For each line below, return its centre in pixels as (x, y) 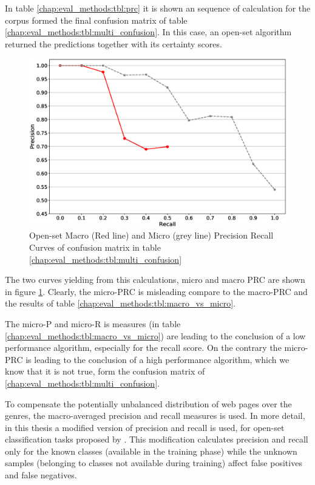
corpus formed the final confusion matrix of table (96, 20)
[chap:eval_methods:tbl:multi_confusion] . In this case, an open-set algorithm (148, 32)
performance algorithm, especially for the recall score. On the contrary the (143, 348)
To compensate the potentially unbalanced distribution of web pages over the (148, 403)
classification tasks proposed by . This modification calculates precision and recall (157, 439)
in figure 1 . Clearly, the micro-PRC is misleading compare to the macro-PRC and (156, 291)
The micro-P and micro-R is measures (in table (93, 323)
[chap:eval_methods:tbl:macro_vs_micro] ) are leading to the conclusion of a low (155, 335)
